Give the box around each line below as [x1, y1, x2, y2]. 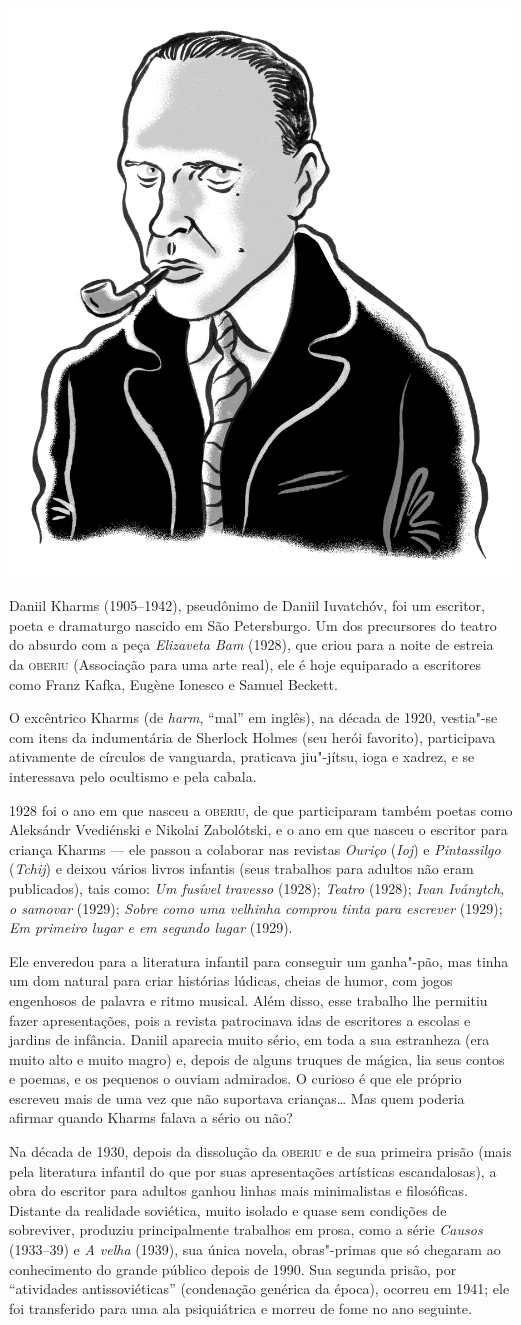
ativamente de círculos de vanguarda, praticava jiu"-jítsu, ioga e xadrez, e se [9, 746, 475, 767]
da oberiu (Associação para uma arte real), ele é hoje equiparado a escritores [9, 654, 481, 675]
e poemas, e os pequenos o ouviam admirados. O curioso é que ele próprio [9, 1068, 462, 1089]
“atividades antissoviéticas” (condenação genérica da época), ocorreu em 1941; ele [9, 1278, 510, 1299]
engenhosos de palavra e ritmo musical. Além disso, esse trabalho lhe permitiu [9, 989, 488, 1010]
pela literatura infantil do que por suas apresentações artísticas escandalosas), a [9, 1160, 497, 1181]
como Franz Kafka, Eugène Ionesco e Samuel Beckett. [9, 673, 338, 694]
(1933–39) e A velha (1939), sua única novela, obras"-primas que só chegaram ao [9, 1239, 501, 1260]
